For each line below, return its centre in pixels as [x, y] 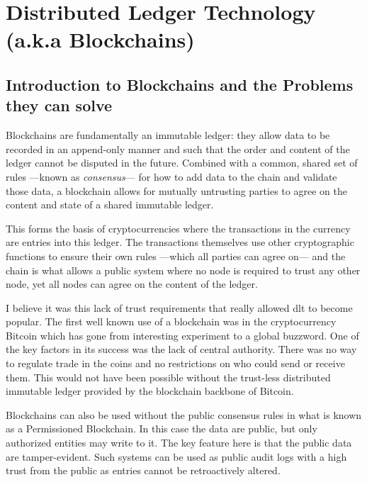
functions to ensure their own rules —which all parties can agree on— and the [176, 256]
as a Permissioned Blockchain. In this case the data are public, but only [162, 428]
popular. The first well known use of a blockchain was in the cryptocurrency [171, 321]
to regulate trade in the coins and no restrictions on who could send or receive [175, 363]
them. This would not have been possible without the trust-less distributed [168, 377]
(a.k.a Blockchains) [100, 39]
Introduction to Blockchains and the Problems [180, 84]
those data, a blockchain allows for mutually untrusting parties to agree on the [176, 190]
